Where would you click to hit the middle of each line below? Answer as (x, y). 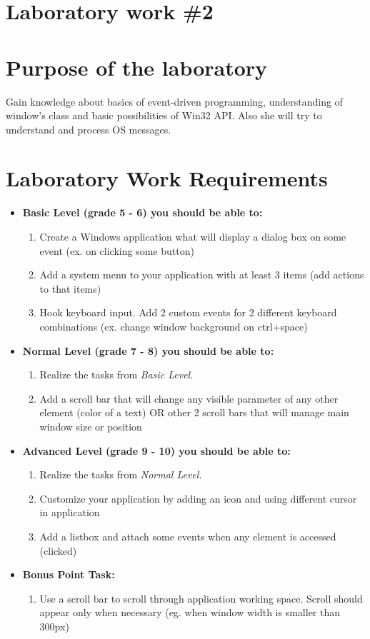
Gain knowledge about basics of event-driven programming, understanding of (174, 101)
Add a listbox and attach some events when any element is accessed (188, 536)
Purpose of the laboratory (137, 67)
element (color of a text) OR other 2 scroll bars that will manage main (194, 412)
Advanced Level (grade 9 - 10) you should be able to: (156, 450)
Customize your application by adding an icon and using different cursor (198, 498)
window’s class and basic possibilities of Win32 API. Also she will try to (164, 115)
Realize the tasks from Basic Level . (116, 374)
